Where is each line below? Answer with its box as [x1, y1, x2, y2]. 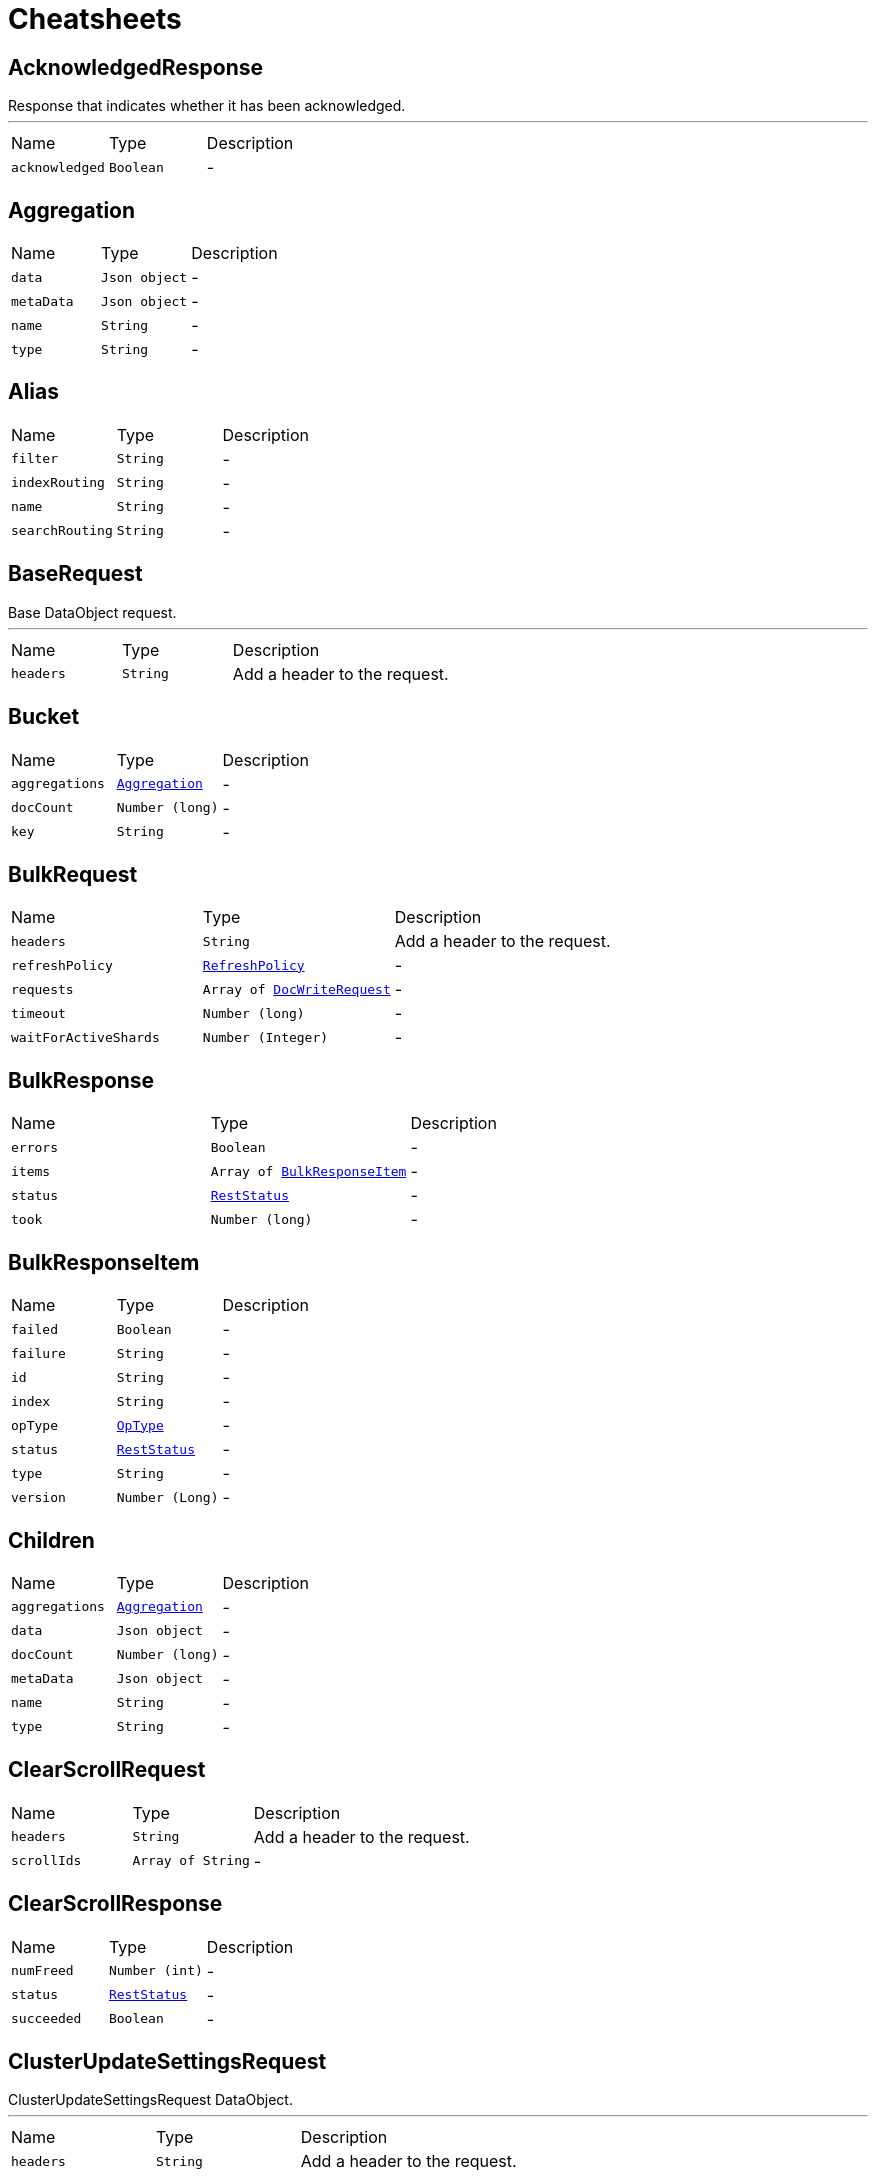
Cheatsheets [8, 2, 182, 36]
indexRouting [11, 475, 105, 491]
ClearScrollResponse [8, 1891, 223, 1917]
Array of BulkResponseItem [210, 1163, 407, 1179]
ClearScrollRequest [8, 1757, 206, 1783]
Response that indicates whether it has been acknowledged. [8, 97, 406, 115]
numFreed [11, 1963, 74, 1979]
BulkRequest [8, 861, 138, 887]
